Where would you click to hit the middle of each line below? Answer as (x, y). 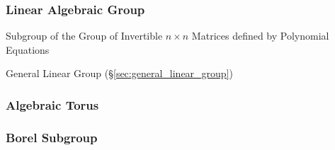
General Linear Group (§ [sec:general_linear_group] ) (119, 73)
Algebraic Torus (52, 104)
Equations (28, 49)
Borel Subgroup (52, 137)
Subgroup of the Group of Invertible (84, 36)
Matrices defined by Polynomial (260, 36)
